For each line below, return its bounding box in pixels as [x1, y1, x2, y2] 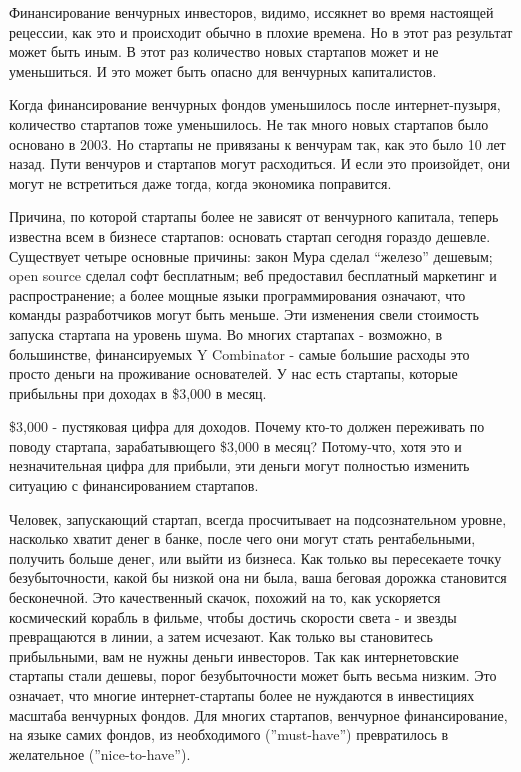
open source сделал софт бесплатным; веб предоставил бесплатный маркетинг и [9, 265, 497, 286]
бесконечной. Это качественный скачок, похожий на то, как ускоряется [9, 587, 441, 608]
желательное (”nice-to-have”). [9, 743, 191, 764]
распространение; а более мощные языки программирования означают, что [9, 284, 466, 305]
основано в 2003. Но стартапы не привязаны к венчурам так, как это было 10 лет [9, 133, 506, 154]
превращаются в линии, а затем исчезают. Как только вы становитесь [9, 626, 433, 647]
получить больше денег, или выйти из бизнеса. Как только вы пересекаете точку [9, 547, 502, 568]
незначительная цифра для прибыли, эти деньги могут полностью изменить [9, 455, 470, 476]
